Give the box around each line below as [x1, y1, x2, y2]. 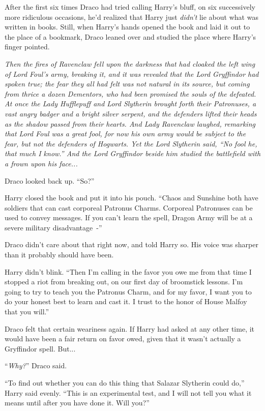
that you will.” [5, 306, 49, 317]
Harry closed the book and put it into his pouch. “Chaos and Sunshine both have [5, 192, 258, 203]
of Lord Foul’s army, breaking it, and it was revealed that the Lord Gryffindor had [5, 68, 259, 79]
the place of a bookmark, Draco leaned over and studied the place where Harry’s [5, 31, 256, 42]
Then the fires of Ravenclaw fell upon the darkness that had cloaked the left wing [5, 58, 255, 69]
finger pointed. [5, 41, 50, 52]
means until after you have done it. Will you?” [5, 397, 150, 408]
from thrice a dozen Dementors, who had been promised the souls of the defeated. [5, 88, 256, 99]
